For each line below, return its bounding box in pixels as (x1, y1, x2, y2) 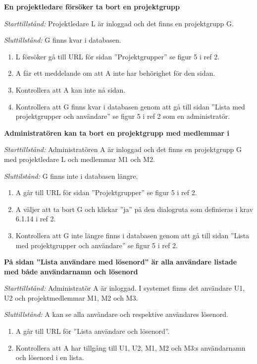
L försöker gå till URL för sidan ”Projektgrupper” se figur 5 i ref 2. (15, 51, 220, 61)
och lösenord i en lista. (15, 352, 84, 363)
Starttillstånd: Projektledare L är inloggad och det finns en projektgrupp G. (4, 18, 234, 28)
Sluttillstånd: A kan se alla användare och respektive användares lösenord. (4, 309, 229, 319)
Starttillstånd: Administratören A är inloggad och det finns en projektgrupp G (4, 144, 242, 155)
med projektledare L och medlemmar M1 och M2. (4, 154, 155, 164)
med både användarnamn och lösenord (4, 266, 138, 276)
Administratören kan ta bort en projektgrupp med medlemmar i (4, 127, 229, 138)
